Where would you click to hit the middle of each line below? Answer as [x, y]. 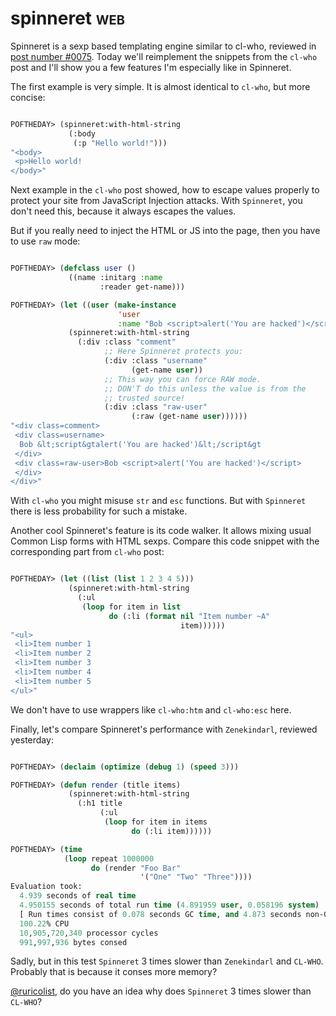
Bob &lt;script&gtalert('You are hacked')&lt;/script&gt [140, 444]
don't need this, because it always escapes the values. [123, 211]
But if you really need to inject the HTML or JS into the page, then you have [165, 231]
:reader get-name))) [142, 287]
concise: [28, 97]
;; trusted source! [145, 398]
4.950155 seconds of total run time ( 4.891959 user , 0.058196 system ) [169, 905]
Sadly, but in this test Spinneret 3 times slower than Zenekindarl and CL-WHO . [167, 961]
